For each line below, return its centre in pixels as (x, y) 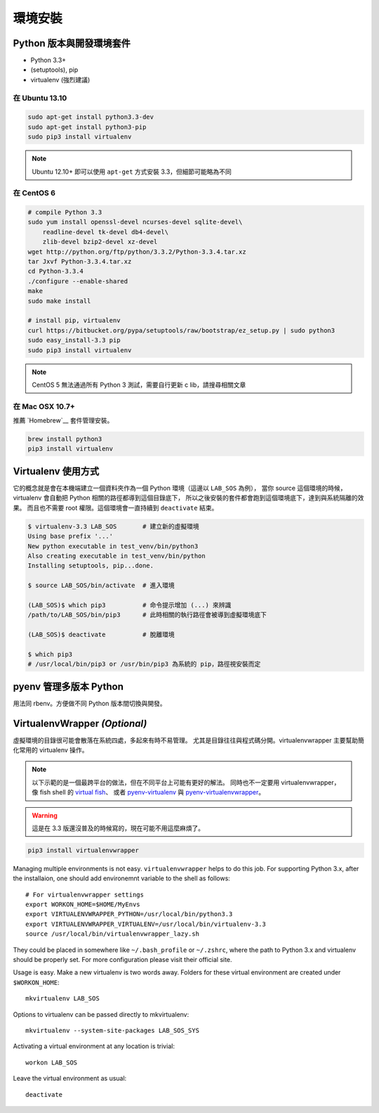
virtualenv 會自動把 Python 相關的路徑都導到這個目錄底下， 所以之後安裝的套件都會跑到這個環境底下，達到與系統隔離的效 (188, 498)
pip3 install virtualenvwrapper (84, 850)
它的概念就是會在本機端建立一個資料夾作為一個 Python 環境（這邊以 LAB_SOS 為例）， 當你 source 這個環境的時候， (180, 488)
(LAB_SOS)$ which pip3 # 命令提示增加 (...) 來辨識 (129, 605)
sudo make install (59, 301)
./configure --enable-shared (78, 281)
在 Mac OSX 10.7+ (44, 406)
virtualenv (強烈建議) (60, 79)
